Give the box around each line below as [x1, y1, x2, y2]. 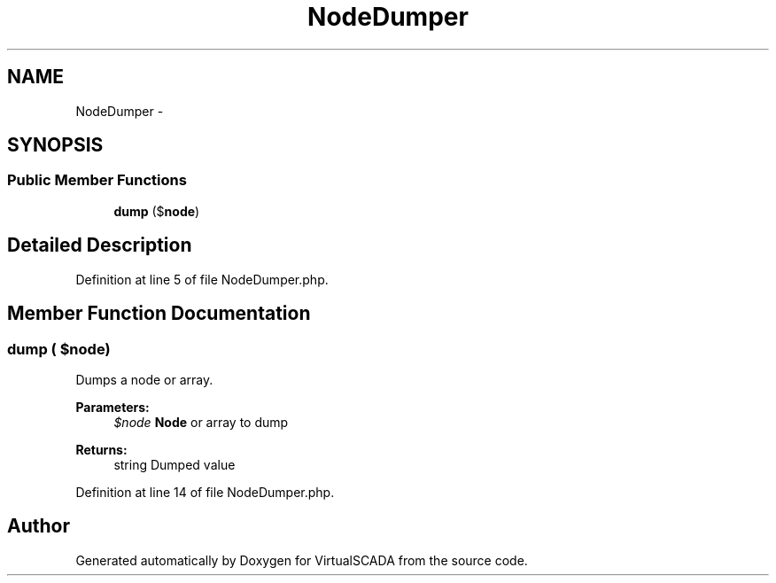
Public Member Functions [7, 171, 187, 190]
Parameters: [75, 399, 150, 415]
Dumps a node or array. [75, 371, 213, 387]
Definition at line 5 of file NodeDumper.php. [75, 271, 329, 287]
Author [7, 515, 70, 538]
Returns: [75, 441, 128, 457]
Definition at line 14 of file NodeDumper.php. [75, 484, 335, 500]
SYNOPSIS [7, 134, 104, 157]
